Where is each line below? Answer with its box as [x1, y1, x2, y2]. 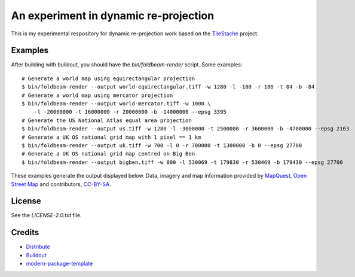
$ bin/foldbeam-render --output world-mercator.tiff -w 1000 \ [22, 101, 211, 107]
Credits [11, 227, 39, 238]
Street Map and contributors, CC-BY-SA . [11, 180, 112, 188]
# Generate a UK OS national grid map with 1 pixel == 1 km [22, 133, 201, 141]
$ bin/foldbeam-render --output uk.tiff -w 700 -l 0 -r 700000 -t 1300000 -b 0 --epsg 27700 [22, 142, 302, 149]
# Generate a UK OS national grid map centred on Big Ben [22, 150, 195, 157]
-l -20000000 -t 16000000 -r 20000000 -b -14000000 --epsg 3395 [33, 108, 227, 115]
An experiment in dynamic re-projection [11, 9, 215, 22]
